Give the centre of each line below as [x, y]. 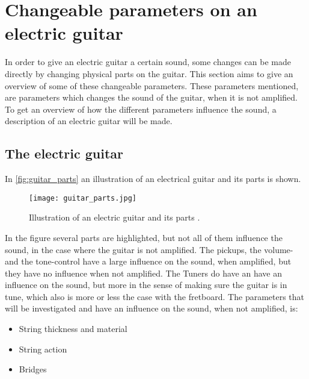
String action [43, 349]
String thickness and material [73, 329]
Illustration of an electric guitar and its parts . [115, 217]
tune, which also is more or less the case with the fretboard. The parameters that [155, 296]
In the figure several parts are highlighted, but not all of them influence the [144, 237]
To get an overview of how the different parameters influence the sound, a [141, 109]
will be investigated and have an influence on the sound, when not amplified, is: [151, 308]
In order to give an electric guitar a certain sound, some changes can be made [148, 62]
